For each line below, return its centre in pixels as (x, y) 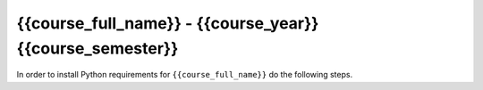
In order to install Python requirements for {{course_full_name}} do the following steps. (185, 75)
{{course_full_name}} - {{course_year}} (168, 23)
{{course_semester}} (97, 48)
